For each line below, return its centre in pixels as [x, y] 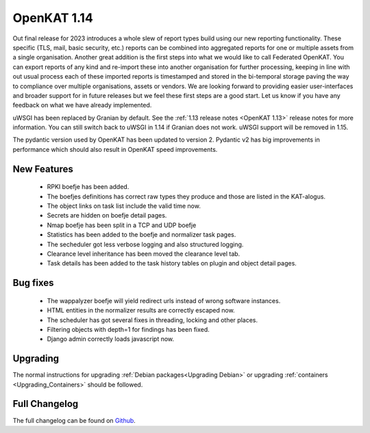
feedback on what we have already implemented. [82, 105]
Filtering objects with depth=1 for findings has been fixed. [128, 329]
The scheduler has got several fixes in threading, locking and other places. [152, 320]
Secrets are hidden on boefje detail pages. [107, 215]
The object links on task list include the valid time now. [124, 206]
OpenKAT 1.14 [53, 18]
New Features [43, 169]
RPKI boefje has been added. [88, 187]
